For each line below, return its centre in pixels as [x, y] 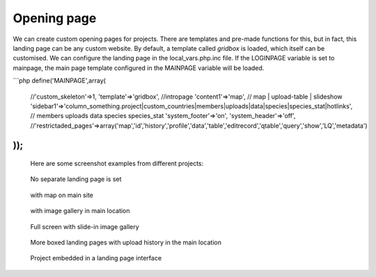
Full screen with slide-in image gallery [85, 226]
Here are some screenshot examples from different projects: [117, 164]
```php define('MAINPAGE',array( [59, 81]
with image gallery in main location [80, 211]
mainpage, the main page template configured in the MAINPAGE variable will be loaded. [139, 68]
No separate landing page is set [76, 179]
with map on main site [62, 195]
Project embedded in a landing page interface [96, 258]
